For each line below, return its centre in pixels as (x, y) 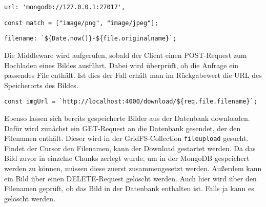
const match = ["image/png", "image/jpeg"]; (81, 23)
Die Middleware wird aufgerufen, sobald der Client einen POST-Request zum (126, 55)
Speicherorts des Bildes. (41, 85)
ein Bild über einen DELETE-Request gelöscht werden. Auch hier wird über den (130, 178)
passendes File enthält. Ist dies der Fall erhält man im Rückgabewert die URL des (133, 75)
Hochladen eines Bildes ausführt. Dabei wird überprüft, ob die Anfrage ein (121, 65)
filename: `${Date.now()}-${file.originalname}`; (90, 39)
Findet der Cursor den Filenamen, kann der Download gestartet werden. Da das (130, 148)
